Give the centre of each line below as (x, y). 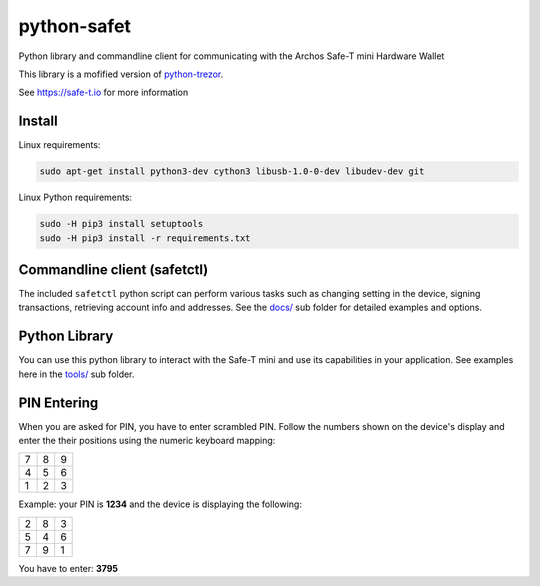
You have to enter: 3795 (68, 568)
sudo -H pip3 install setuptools (121, 224)
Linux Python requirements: (75, 197)
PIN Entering (58, 402)
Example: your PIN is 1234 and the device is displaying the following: (160, 504)
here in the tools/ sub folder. (76, 374)
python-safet (75, 26)
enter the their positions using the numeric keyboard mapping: (147, 441)
